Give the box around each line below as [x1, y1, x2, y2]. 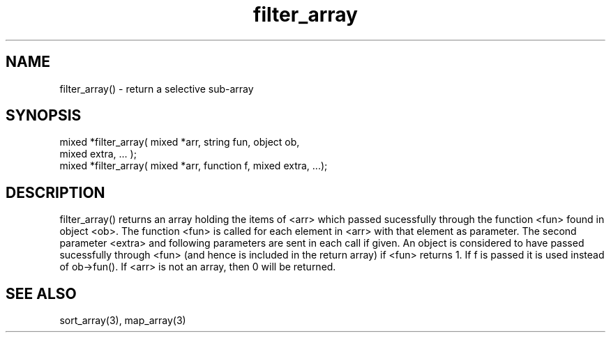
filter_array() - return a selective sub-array [59, 82, 254, 95]
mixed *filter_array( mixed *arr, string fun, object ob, [59, 136, 300, 148]
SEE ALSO [6, 284, 77, 302]
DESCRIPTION [6, 183, 105, 201]
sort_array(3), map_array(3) [59, 314, 186, 327]
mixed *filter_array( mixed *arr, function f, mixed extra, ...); [59, 160, 328, 172]
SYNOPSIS [6, 107, 82, 125]
